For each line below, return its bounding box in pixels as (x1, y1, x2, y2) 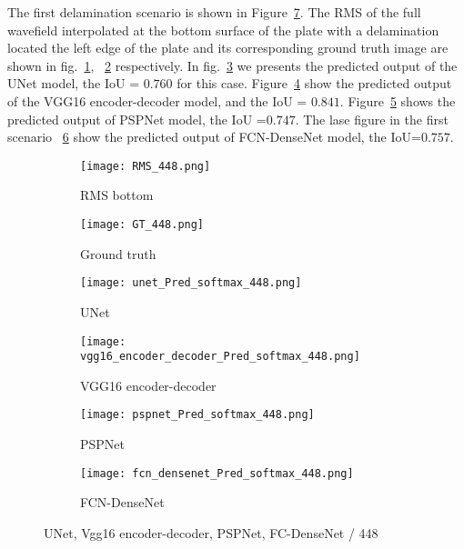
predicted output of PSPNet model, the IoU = (7, 109, 267, 128)
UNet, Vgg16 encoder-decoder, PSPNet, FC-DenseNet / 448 (44, 523, 378, 542)
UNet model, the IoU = (7, 74, 140, 93)
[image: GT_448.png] (80, 218, 205, 231)
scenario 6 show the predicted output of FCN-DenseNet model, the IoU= (7, 127, 421, 146)
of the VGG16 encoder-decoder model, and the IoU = (7, 91, 308, 110)
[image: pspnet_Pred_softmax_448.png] (80, 408, 315, 422)
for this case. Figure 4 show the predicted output (177, 74, 452, 93)
